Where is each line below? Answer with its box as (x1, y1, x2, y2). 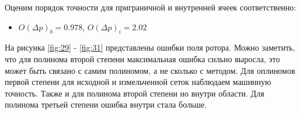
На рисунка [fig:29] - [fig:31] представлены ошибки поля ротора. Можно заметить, (5, 41, 295, 54)
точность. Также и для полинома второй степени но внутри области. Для (5, 87, 264, 99)
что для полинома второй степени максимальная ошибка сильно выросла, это (5, 52, 280, 65)
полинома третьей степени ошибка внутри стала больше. (5, 98, 207, 111)
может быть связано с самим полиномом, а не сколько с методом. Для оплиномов (5, 64, 295, 76)
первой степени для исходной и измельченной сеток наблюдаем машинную (5, 76, 271, 88)
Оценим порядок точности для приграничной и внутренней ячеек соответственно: (5, 1, 296, 13)
